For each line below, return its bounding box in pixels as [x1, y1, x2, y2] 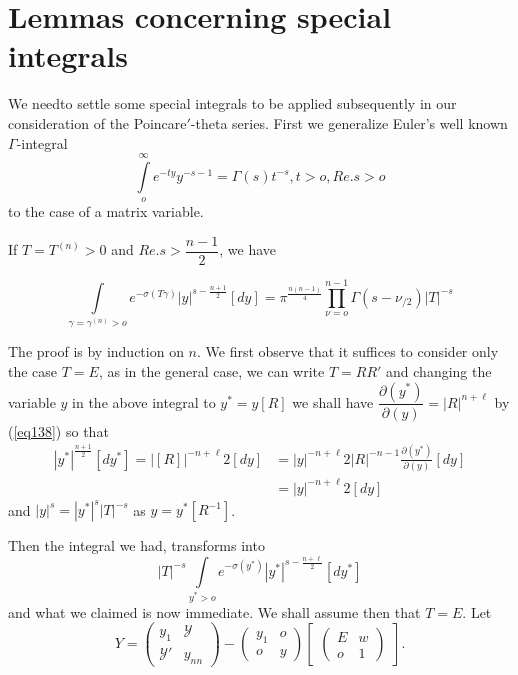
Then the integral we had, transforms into [8, 535, 265, 556]
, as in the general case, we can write [98, 360, 325, 381]
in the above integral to [72, 391, 216, 412]
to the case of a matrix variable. [8, 201, 204, 222]
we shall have [292, 391, 374, 412]
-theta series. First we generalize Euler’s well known [190, 112, 508, 133]
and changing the [386, 360, 492, 381]
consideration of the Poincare [8, 112, 187, 133]
